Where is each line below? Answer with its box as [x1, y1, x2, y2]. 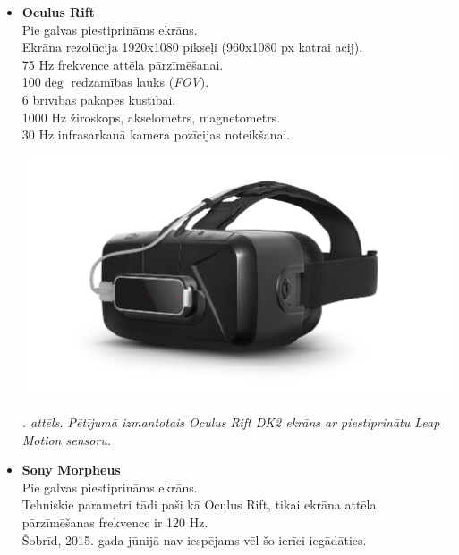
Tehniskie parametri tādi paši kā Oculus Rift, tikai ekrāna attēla [21, 495, 377, 514]
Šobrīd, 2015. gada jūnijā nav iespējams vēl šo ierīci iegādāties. [21, 530, 367, 549]
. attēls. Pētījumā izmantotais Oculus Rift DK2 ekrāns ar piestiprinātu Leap [21, 413, 440, 432]
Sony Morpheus [21, 460, 121, 479]
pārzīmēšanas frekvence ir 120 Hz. [21, 513, 208, 532]
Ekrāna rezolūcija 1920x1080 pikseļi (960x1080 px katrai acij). [21, 38, 363, 56]
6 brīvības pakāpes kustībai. [21, 89, 176, 108]
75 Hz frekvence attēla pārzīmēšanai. [21, 55, 224, 73]
